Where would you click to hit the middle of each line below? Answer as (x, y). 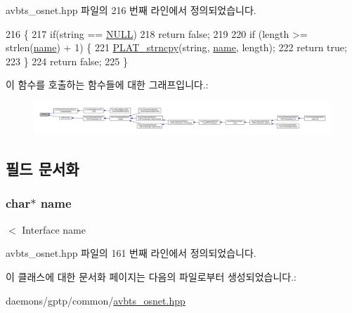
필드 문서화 (43, 169)
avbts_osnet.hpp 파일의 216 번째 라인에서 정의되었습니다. (131, 10)
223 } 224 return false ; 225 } (67, 61)
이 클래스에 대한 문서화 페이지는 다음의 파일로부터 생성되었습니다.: (151, 276)
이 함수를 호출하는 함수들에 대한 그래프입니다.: (107, 85)
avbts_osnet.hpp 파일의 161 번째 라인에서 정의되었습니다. (131, 253)
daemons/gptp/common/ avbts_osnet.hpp (96, 300)
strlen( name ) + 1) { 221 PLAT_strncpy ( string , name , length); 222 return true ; (176, 47)
